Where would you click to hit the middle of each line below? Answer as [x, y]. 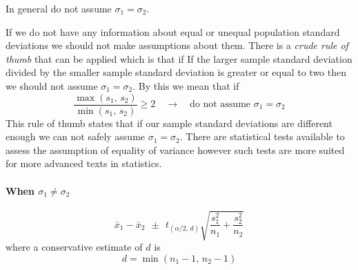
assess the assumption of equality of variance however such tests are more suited [175, 150]
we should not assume [52, 85]
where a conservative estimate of [74, 247]
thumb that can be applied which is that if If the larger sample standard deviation [179, 58]
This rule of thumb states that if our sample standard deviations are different [169, 123]
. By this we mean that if [186, 85]
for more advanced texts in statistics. [84, 163]
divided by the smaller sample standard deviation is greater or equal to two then [176, 72]
